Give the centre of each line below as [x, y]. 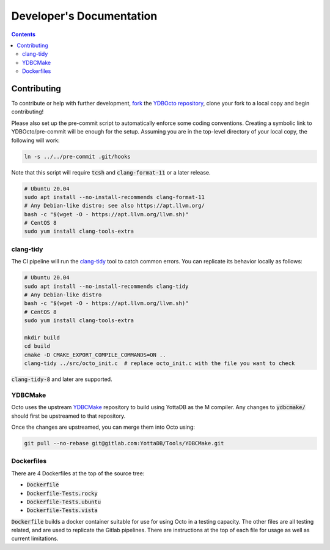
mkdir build [42, 337]
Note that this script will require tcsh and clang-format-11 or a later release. [111, 172]
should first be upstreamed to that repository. [68, 416]
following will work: [36, 140]
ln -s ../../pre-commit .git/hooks [77, 156]
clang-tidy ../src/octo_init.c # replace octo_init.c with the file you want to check [159, 364]
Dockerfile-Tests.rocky [62, 493]
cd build [37, 346]
